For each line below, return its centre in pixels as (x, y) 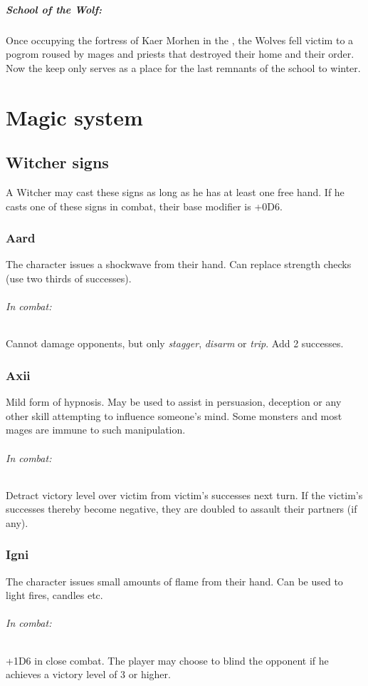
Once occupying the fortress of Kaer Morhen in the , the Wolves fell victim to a (180, 40)
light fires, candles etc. (54, 595)
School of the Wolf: (54, 9)
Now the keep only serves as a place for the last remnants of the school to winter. (183, 67)
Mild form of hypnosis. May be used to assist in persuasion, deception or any (174, 402)
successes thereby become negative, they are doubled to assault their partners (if (182, 509)
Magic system (74, 117)
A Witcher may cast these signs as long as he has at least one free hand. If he (175, 191)
